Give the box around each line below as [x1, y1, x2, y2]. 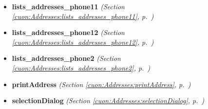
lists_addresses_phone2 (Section [12, 53, 121, 63]
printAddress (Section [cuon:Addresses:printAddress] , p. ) [12, 79, 191, 89]
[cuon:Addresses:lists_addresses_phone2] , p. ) [12, 62, 151, 73]
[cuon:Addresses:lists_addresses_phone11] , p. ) [12, 11, 154, 21]
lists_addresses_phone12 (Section [12, 27, 125, 37]
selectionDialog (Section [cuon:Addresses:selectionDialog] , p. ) [12, 95, 205, 106]
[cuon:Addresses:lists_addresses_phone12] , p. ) [12, 36, 154, 47]
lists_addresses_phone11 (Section [12, 1, 125, 11]
